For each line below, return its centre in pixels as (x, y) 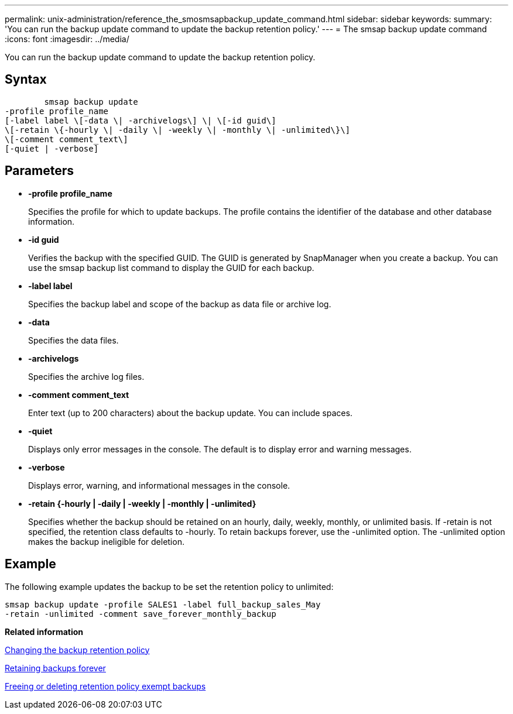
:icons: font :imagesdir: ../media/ (67, 39)
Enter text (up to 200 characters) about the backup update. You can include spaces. (190, 413)
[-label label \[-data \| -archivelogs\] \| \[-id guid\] (141, 120)
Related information (44, 631)
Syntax (26, 80)
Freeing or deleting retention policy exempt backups (105, 686)
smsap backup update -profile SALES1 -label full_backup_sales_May (163, 604)
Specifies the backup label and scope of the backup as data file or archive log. (180, 304)
